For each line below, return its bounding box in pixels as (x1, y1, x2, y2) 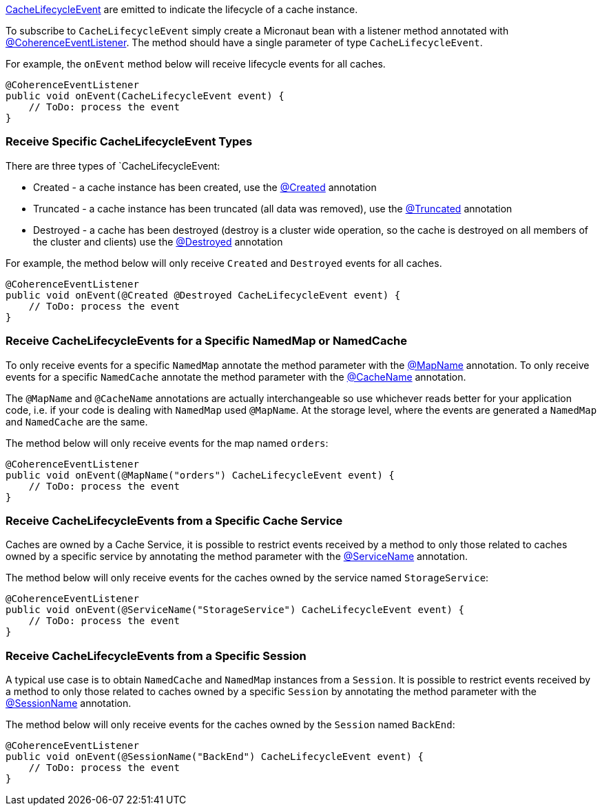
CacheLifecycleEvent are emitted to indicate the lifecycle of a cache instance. (6, 3, 358, 15)
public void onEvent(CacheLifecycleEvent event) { (6, 90, 284, 101)
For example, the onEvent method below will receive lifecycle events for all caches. (6, 58, 386, 70)
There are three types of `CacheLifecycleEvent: (6, 159, 220, 172)
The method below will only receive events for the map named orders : (6, 437, 329, 449)
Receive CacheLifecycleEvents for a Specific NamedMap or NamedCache (6, 334, 408, 348)
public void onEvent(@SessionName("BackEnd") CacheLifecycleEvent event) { (6, 751, 424, 762)
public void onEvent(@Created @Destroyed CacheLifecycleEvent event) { (6, 289, 401, 301)
